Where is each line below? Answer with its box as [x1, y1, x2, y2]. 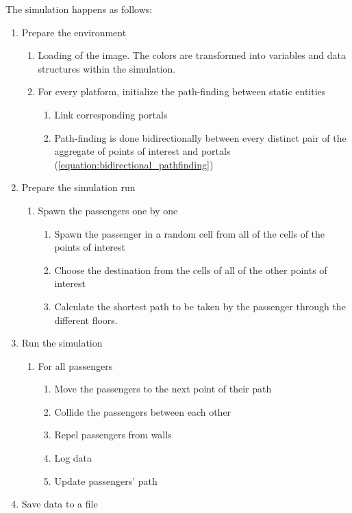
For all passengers [38, 358, 113, 373]
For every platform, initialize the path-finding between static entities [38, 84, 326, 99]
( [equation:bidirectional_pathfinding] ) [54, 157, 214, 171]
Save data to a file [21, 497, 98, 511]
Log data [54, 451, 92, 465]
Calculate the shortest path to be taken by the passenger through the [54, 299, 346, 313]
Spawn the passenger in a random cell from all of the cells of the [54, 226, 325, 240]
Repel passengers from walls [54, 427, 172, 442]
